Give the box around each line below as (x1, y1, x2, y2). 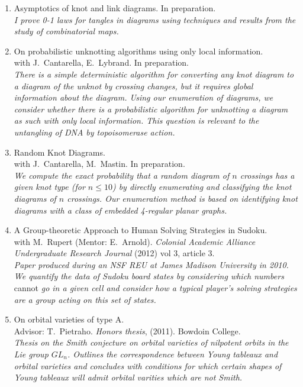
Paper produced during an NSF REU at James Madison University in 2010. (14, 258, 289, 270)
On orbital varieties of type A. (14, 313, 124, 325)
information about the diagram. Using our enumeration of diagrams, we (14, 91, 273, 104)
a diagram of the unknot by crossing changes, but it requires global (14, 79, 253, 92)
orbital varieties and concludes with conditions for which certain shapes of (14, 359, 282, 372)
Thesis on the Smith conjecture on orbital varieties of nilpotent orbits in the (14, 336, 289, 349)
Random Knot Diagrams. (14, 146, 105, 158)
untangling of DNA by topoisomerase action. (14, 125, 175, 138)
